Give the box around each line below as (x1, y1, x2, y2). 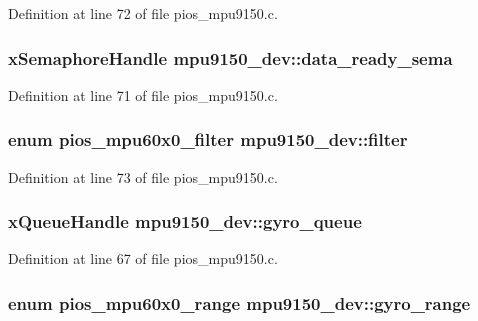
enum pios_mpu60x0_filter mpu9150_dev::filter (8, 127, 408, 152)
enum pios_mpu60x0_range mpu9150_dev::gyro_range (8, 290, 471, 315)
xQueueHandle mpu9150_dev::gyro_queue (8, 209, 362, 234)
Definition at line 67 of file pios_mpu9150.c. (8, 248, 278, 269)
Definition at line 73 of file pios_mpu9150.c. (8, 166, 278, 187)
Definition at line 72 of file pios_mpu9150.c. (8, 3, 278, 23)
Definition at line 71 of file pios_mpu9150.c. (8, 84, 278, 105)
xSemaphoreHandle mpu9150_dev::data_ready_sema (8, 45, 453, 70)
